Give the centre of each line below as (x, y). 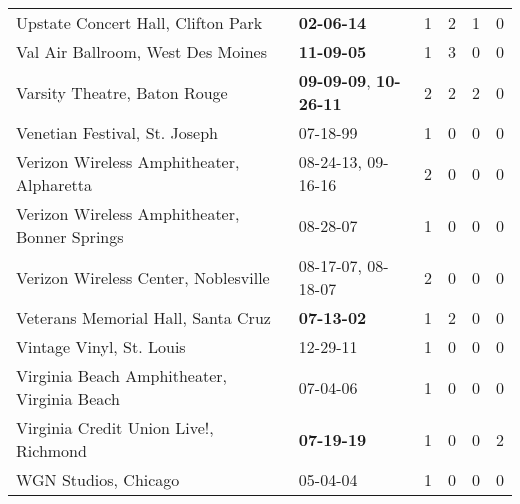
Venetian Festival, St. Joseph (117, 132)
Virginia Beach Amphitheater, (121, 375)
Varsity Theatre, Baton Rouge (122, 92)
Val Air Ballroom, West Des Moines (142, 51)
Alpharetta (54, 184)
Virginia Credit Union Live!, (115, 427)
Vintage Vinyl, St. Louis (101, 346)
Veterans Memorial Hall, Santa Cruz (143, 317)
